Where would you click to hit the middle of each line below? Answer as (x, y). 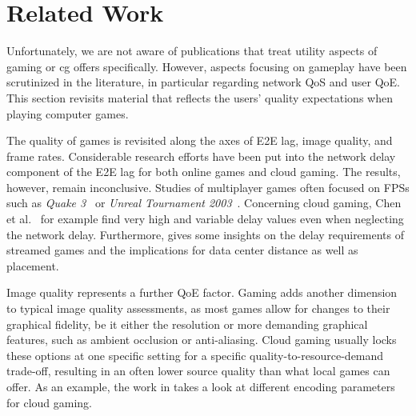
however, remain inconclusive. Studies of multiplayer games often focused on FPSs (208, 187)
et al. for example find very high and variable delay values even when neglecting (205, 219)
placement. (33, 265)
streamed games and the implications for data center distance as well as (182, 250)
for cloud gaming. (50, 402)
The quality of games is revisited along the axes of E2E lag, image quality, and (200, 140)
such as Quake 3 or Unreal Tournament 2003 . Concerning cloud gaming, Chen (204, 203)
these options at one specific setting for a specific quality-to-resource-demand (195, 355)
